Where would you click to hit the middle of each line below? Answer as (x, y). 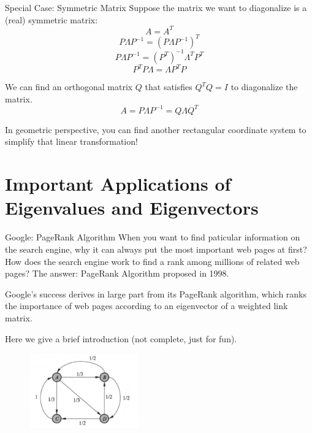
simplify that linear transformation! (71, 141)
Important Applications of (118, 184)
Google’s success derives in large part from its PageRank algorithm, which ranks (156, 293)
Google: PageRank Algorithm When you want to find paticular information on (153, 237)
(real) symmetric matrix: (51, 19)
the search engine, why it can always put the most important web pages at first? (156, 249)
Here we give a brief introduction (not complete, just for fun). (121, 338)
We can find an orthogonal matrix (69, 87)
